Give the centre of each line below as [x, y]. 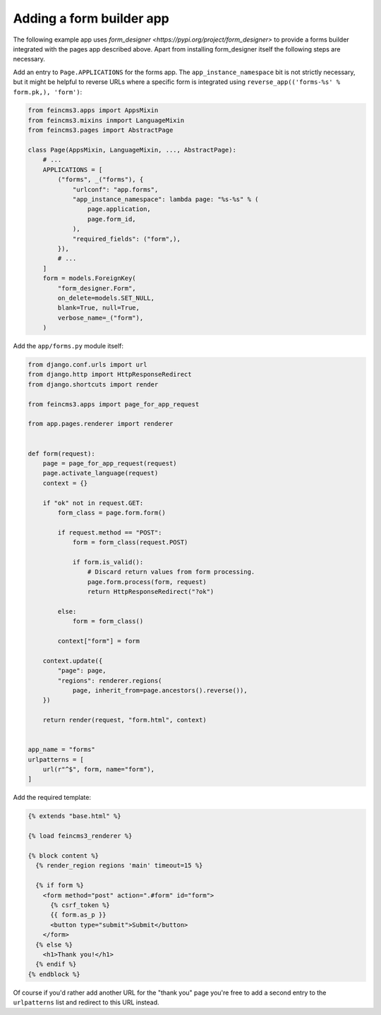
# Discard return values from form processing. [171, 572]
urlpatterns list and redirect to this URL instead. [86, 1002]
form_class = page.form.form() [111, 512]
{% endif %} [56, 964]
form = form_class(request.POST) [130, 542]
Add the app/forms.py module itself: [68, 346]
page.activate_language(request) [101, 473]
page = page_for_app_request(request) [110, 463]
